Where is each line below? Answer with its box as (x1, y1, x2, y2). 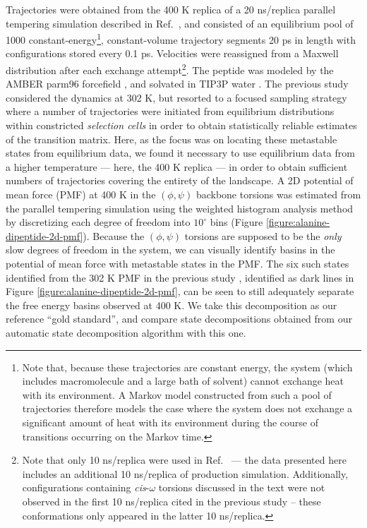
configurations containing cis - (22, 480, 150, 495)
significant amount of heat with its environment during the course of (22, 414, 318, 429)
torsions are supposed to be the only (184, 228, 342, 243)
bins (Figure (210, 215, 263, 229)
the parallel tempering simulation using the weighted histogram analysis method (6, 200, 354, 215)
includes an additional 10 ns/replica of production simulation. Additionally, (22, 466, 349, 481)
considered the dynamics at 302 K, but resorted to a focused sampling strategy (6, 90, 347, 104)
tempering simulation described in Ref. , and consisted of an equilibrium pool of (6, 16, 354, 30)
